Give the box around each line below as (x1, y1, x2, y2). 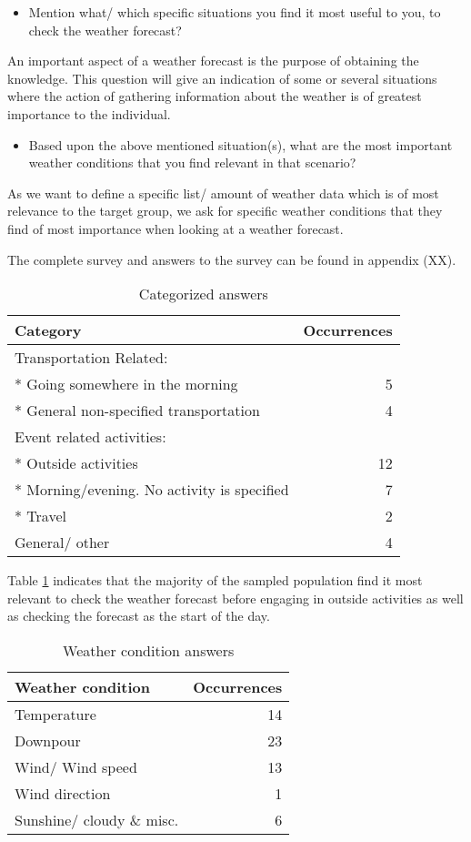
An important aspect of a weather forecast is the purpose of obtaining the (7, 51, 419, 70)
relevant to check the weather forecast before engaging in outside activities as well (7, 588, 464, 607)
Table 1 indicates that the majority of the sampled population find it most (7, 571, 423, 590)
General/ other (15, 532, 110, 553)
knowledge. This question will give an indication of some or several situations (7, 68, 437, 87)
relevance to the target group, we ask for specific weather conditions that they (7, 201, 443, 220)
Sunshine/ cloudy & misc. (15, 808, 179, 830)
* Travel (15, 505, 66, 527)
